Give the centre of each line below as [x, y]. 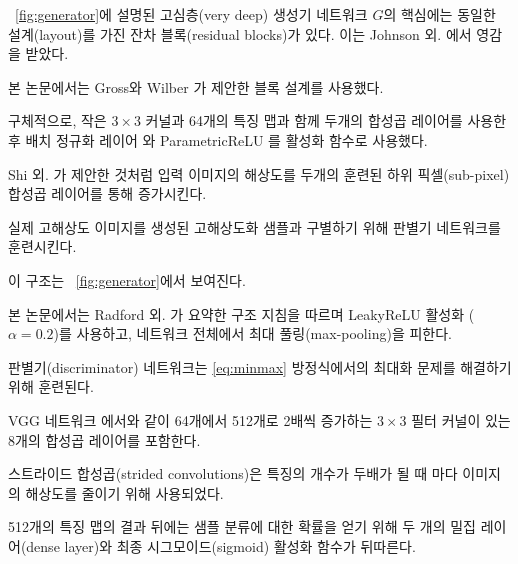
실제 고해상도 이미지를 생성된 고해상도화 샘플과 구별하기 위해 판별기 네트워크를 [254, 226]
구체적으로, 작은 [57, 120]
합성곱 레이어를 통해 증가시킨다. [107, 193]
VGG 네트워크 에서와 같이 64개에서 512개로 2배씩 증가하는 [190, 419]
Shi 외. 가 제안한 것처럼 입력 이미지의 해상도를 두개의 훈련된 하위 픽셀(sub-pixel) [259, 173]
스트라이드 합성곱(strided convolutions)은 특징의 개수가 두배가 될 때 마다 [233, 473]
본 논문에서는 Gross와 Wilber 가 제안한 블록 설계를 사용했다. [196, 86]
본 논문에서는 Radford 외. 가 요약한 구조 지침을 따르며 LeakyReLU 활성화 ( [241, 313]
